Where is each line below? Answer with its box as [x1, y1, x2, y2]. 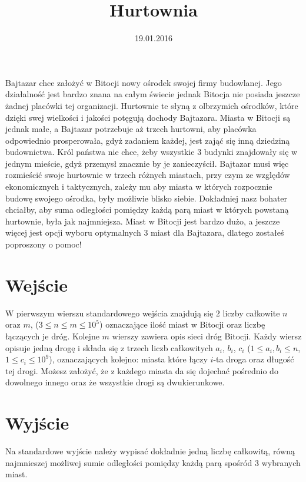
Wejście [5, 272, 68, 296]
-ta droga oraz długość [213, 353, 294, 365]
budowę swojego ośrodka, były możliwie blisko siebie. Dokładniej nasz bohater [5, 192, 288, 204]
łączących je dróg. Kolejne [5, 329, 99, 342]
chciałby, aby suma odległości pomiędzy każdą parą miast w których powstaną [5, 203, 289, 216]
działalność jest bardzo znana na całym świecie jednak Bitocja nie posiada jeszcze [5, 88, 300, 100]
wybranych [261, 456, 301, 468]
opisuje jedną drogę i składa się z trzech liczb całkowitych [5, 341, 213, 354]
